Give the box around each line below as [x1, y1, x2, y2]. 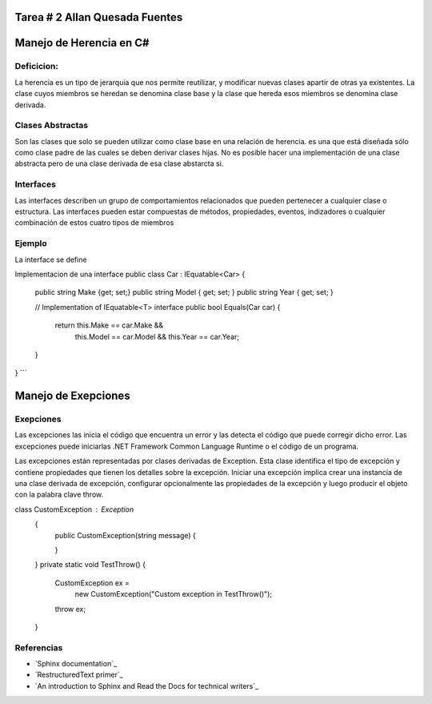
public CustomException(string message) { [54, 530, 196, 540]
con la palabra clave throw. [14, 489, 104, 500]
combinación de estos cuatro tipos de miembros [14, 218, 174, 227]
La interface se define [14, 255, 87, 264]
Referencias [14, 642, 63, 653]
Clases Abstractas [14, 120, 88, 131]
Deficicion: [14, 61, 59, 72]
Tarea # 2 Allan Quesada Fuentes [14, 10, 183, 24]
